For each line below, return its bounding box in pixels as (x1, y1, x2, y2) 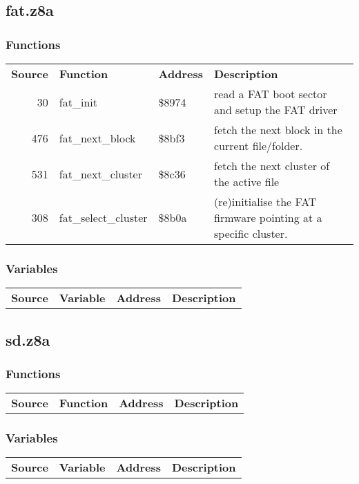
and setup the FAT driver (214, 102, 338, 118)
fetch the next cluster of (214, 158, 330, 174)
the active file (214, 174, 280, 189)
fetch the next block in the (214, 122, 342, 138)
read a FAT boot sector (214, 86, 327, 102)
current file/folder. (214, 138, 303, 153)
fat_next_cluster (59, 165, 142, 182)
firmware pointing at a (214, 210, 322, 225)
